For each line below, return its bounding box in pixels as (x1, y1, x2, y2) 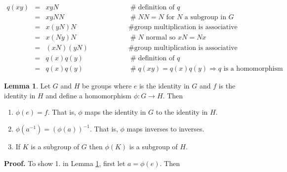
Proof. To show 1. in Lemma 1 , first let (4, 158, 125, 168)
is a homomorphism (223, 65, 283, 73)
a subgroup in (184, 14, 226, 21)
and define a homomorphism (45, 90, 131, 100)
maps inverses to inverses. (126, 124, 205, 133)
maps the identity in (84, 107, 146, 117)
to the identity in (156, 107, 208, 117)
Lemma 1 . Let (4, 81, 51, 91)
